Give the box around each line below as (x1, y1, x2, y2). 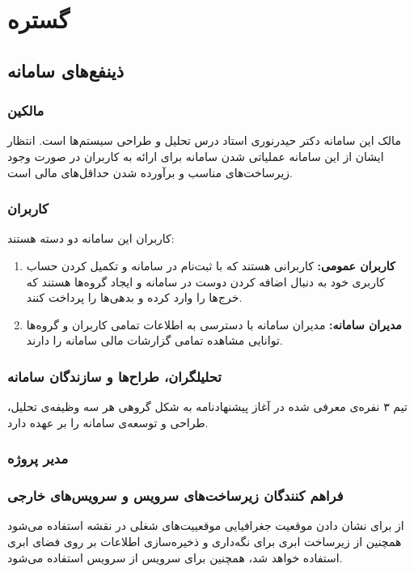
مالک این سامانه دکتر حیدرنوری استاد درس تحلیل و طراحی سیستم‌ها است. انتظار (7, 132, 401, 149)
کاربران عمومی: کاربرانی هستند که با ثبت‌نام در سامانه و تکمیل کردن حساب (26, 256, 395, 273)
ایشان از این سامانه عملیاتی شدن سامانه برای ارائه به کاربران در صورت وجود (7, 147, 384, 164)
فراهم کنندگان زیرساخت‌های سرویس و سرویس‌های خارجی (7, 485, 344, 506)
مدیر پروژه (7, 448, 69, 468)
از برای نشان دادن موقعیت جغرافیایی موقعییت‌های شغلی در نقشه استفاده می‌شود (7, 517, 404, 534)
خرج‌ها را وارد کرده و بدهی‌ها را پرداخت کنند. (26, 289, 243, 306)
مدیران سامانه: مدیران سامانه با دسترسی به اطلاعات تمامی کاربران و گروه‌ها (26, 316, 402, 333)
